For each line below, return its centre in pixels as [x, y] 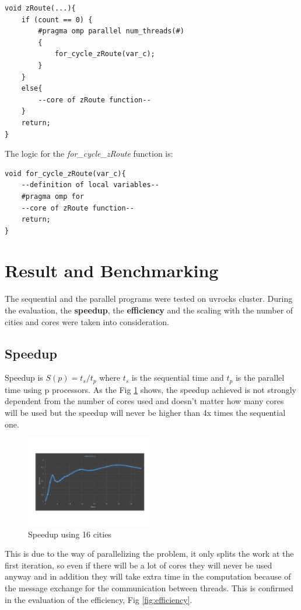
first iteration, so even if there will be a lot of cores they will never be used [139, 565]
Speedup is [24, 378]
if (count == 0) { [57, 20]
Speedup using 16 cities [70, 534]
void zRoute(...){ [40, 8]
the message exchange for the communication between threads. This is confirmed [149, 588]
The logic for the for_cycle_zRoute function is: [89, 154]
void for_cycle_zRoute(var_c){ [65, 173]
